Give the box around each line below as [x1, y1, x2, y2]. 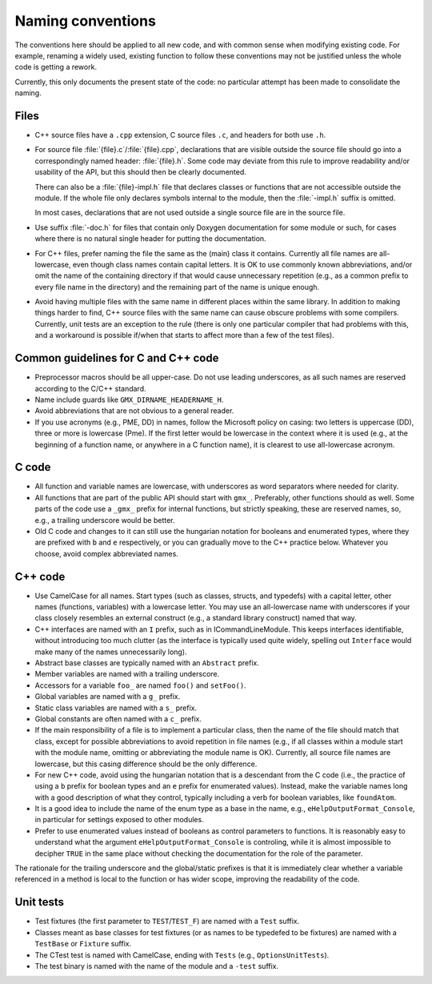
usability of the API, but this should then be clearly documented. [34, 167, 247, 177]
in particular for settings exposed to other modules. [34, 815, 204, 825]
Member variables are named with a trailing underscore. [34, 669, 220, 679]
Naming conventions [14, 12, 156, 30]
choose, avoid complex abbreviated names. [34, 548, 179, 558]
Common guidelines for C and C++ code [14, 351, 219, 365]
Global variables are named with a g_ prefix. [34, 692, 181, 701]
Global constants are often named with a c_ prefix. [34, 713, 202, 724]
